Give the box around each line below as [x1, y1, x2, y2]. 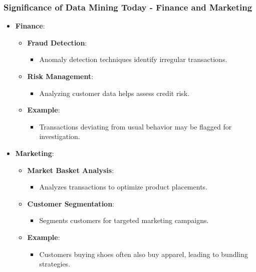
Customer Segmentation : [27, 198, 114, 208]
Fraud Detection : [27, 37, 87, 47]
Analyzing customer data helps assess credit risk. [39, 87, 190, 98]
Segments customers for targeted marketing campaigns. [39, 215, 209, 225]
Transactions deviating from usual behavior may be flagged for [39, 121, 232, 131]
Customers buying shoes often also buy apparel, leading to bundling [39, 248, 248, 259]
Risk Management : [27, 71, 94, 81]
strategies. [39, 258, 71, 269]
